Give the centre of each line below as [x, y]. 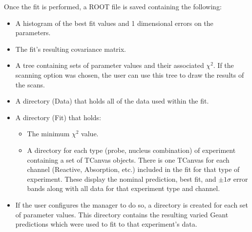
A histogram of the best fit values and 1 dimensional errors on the [114, 23]
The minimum [48, 134]
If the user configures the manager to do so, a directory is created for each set [132, 204]
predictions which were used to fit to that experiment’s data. [106, 224]
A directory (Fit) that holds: [58, 117]
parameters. [33, 32]
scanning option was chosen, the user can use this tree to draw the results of [130, 74]
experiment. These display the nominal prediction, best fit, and [122, 179]
